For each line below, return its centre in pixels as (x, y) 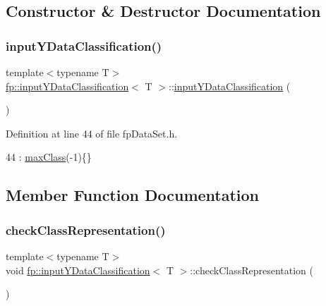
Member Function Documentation (133, 195)
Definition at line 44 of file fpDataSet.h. (92, 133)
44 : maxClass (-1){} (49, 157)
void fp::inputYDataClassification (78, 270)
